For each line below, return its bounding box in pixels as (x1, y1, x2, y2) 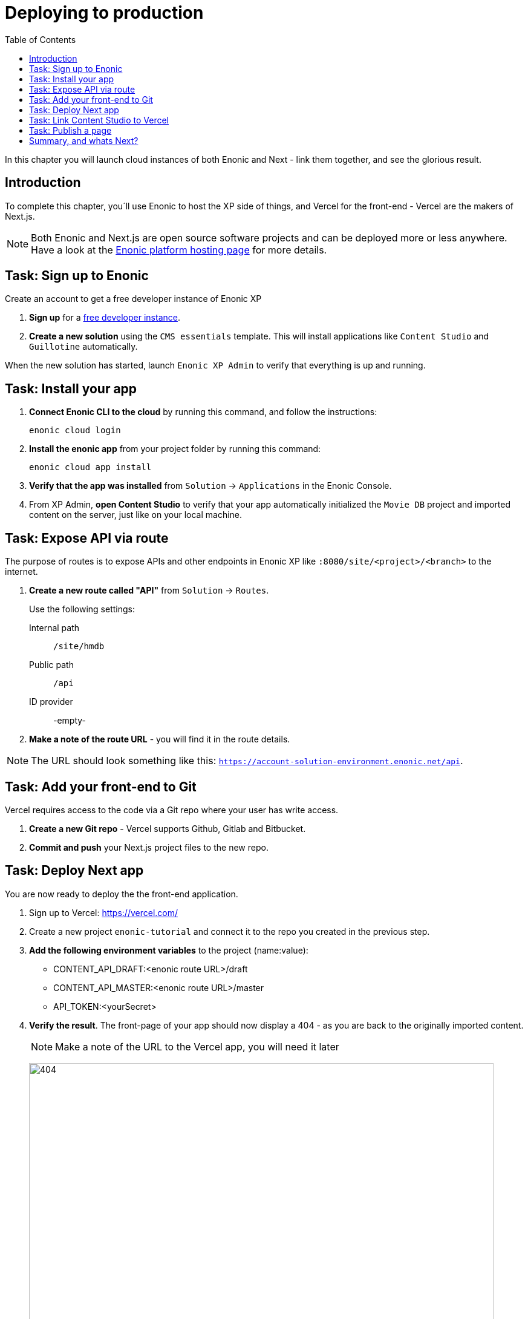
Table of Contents (5, 34, 76, 45)
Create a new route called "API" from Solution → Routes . (29, 585, 269, 596)
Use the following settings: (29, 604, 135, 615)
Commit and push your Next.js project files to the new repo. (29, 842, 269, 853)
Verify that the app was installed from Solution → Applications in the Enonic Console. (29, 480, 392, 491)
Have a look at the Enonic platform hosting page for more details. (31, 243, 327, 256)
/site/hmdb (53, 641, 105, 652)
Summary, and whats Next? (29, 135, 139, 146)
